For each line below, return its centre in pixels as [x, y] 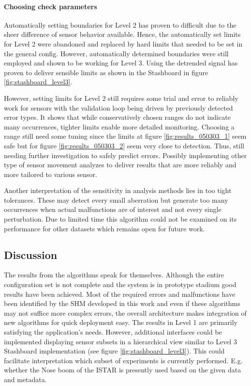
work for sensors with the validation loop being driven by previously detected [118, 107]
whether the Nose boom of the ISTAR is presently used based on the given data [123, 370]
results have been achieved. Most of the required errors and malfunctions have [120, 294]
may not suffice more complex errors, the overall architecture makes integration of [125, 313]
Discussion [31, 254]
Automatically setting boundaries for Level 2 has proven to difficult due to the [120, 24]
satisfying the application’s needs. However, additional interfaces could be [113, 332]
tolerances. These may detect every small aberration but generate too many [116, 200]
